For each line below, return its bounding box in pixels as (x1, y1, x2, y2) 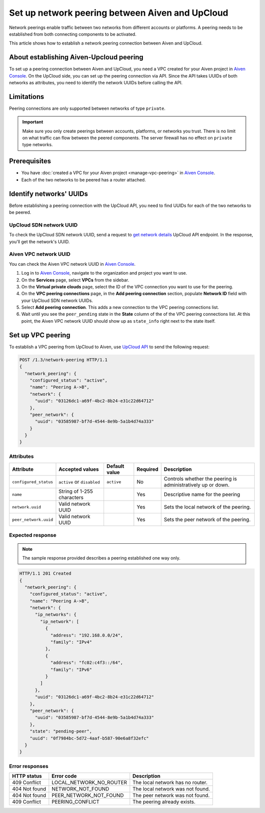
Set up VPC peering (9, 331, 71, 339)
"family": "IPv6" (50, 667, 92, 672)
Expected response (9, 532, 56, 538)
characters (58, 494, 83, 501)
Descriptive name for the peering (163, 491, 240, 498)
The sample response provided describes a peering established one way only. (22, 555, 181, 561)
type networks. (22, 142, 53, 148)
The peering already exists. (132, 798, 196, 805)
